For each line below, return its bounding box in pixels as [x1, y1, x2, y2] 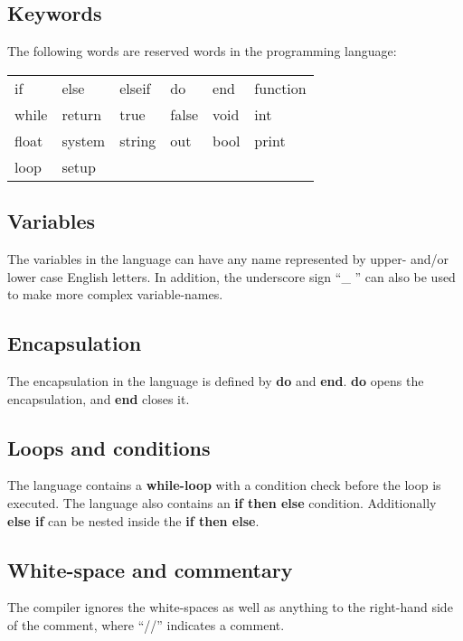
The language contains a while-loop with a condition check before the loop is [7, 476, 441, 495]
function [254, 77, 307, 99]
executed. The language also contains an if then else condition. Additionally [7, 493, 437, 512]
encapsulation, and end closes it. [7, 389, 190, 408]
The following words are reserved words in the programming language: [7, 42, 397, 61]
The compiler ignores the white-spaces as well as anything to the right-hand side [7, 598, 453, 617]
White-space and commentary [7, 555, 293, 583]
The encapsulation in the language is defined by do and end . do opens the [7, 371, 424, 390]
